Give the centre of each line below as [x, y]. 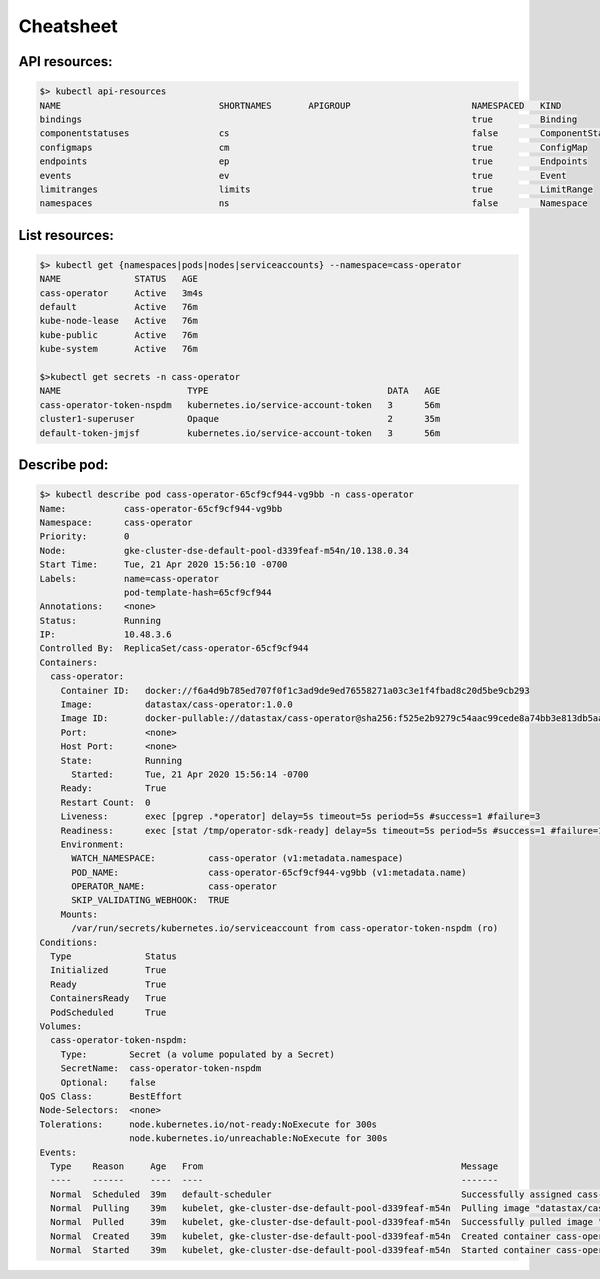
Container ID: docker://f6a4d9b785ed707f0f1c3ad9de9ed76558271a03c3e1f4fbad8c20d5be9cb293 [295, 690]
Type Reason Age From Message [274, 1166]
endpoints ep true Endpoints [314, 161]
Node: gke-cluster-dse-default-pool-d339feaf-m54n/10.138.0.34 [224, 550]
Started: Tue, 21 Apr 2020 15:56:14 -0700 [190, 774]
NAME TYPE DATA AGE [240, 391]
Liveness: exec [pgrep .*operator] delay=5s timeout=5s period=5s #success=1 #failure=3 [300, 816]
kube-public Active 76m [119, 334]
